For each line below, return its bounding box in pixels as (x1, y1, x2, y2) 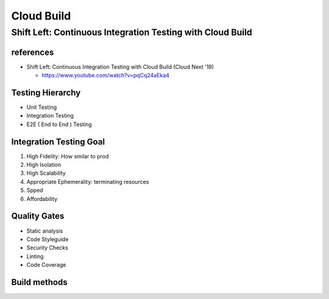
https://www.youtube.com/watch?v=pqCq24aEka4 (41, 72, 170, 79)
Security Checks (26, 244, 68, 252)
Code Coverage (26, 261, 66, 269)
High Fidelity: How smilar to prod (26, 152, 109, 160)
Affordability (26, 195, 58, 202)
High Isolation (26, 161, 62, 169)
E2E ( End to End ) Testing (26, 121, 92, 128)
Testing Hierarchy (11, 87, 81, 97)
